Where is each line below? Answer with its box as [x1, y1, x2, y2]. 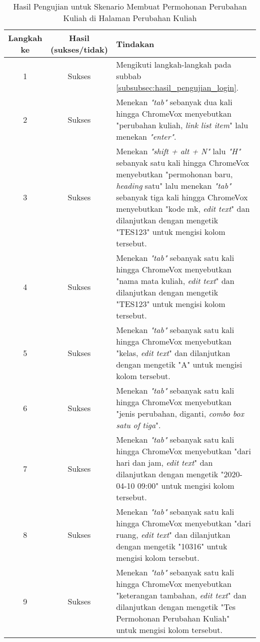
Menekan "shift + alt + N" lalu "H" [116, 145, 241, 157]
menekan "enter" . [116, 131, 176, 142]
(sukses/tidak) [50, 44, 108, 55]
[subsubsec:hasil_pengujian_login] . [116, 82, 239, 93]
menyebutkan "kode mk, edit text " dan [116, 203, 250, 214]
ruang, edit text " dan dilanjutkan [116, 529, 230, 540]
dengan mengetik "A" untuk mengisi [116, 359, 242, 370]
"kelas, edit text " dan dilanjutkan [116, 347, 230, 359]
